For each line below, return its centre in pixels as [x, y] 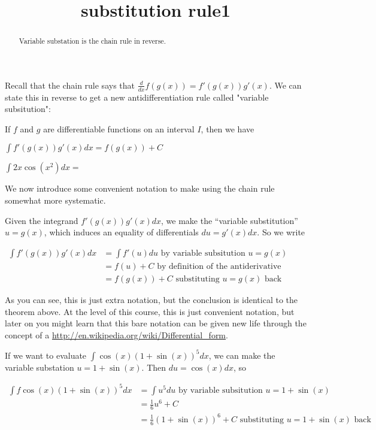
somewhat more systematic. [55, 200]
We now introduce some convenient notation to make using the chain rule [140, 188]
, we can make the [242, 355]
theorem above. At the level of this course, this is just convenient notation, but [150, 311]
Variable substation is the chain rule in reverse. [92, 41]
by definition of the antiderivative [219, 266]
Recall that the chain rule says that [70, 85]
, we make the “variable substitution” [230, 220]
